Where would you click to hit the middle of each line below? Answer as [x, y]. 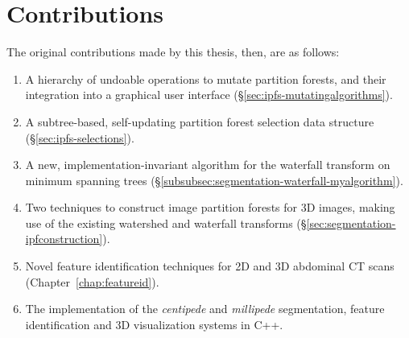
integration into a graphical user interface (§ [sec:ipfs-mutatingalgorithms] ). [209, 95]
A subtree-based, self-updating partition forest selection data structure [200, 121]
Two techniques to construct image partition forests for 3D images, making [210, 207]
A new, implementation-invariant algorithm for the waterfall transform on [208, 165]
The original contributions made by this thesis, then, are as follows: [173, 52]
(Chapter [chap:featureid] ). [92, 281]
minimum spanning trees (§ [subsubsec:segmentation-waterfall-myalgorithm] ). [214, 180]
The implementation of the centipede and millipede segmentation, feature [205, 309]
